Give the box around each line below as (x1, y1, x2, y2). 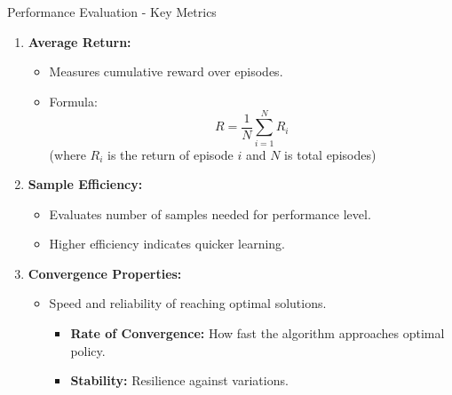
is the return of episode (107, 145, 234, 163)
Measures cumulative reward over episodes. (49, 62, 283, 81)
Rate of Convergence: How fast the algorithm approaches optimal (70, 324, 445, 343)
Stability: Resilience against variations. (70, 371, 289, 390)
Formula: (49, 91, 98, 110)
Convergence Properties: (28, 264, 182, 282)
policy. (70, 341, 106, 359)
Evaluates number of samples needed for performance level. (49, 204, 371, 223)
